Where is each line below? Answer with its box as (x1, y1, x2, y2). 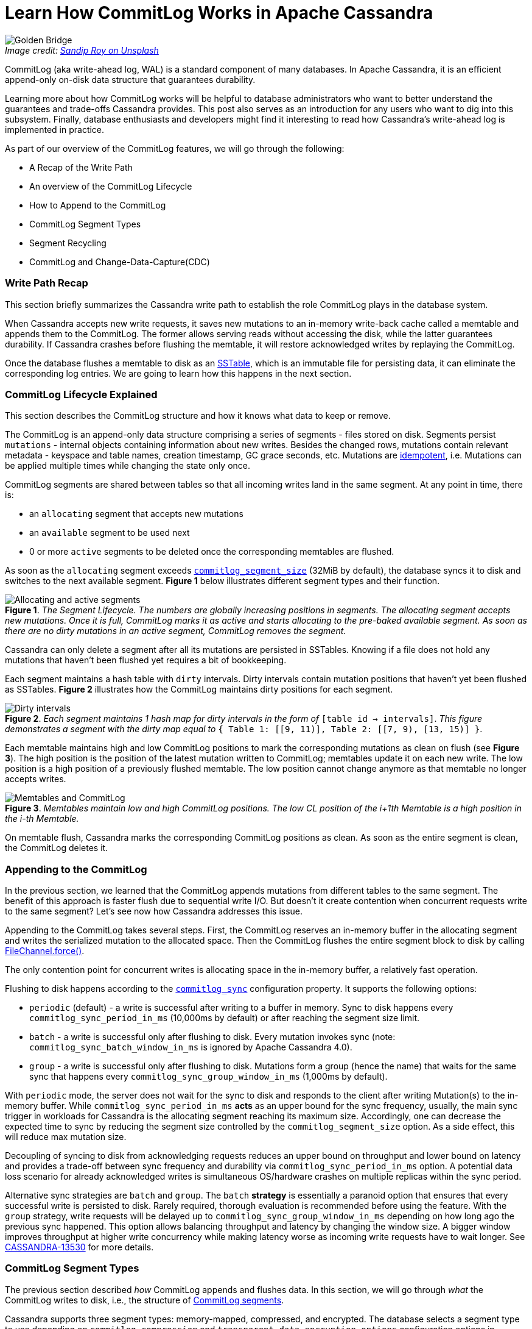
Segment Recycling (29, 237, 107, 248)
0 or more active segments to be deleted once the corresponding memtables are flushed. (29, 546, 394, 557)
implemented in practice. (5, 124, 105, 135)
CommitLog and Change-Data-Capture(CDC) (29, 256, 210, 267)
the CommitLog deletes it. (5, 843, 108, 853)
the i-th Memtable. (5, 813, 79, 824)
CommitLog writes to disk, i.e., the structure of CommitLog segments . (5, 1294, 284, 1305)
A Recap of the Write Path (29, 162, 133, 173)
